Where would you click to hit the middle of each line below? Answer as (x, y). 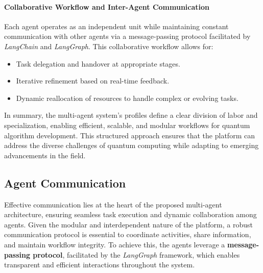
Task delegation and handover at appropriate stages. (98, 63)
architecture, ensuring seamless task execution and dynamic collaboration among (130, 214)
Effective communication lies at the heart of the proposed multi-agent (113, 204)
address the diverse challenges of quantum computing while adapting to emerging (131, 145)
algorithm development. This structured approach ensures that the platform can (129, 135)
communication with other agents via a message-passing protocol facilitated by (127, 36)
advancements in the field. (45, 155)
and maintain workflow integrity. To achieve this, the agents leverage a (115, 244)
